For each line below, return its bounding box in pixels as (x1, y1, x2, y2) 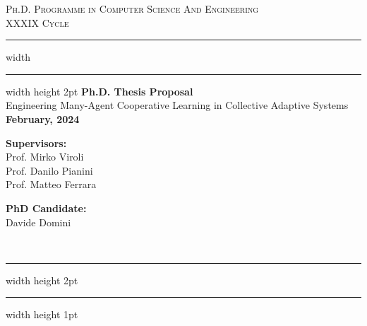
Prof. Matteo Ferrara (6, 177, 97, 192)
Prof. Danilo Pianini (6, 163, 93, 177)
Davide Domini (6, 214, 71, 229)
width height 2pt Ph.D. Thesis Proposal (6, 83, 193, 98)
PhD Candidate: (6, 200, 87, 215)
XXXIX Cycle (6, 15, 69, 30)
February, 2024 (6, 111, 80, 126)
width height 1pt (6, 307, 78, 322)
